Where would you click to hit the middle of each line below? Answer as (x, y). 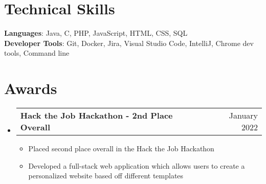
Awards (31, 88)
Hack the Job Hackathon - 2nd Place (96, 116)
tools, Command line (37, 53)
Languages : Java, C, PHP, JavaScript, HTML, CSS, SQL (96, 33)
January (243, 116)
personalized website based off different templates (106, 176)
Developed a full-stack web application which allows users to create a (137, 165)
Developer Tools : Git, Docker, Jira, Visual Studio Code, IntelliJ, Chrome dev (129, 43)
